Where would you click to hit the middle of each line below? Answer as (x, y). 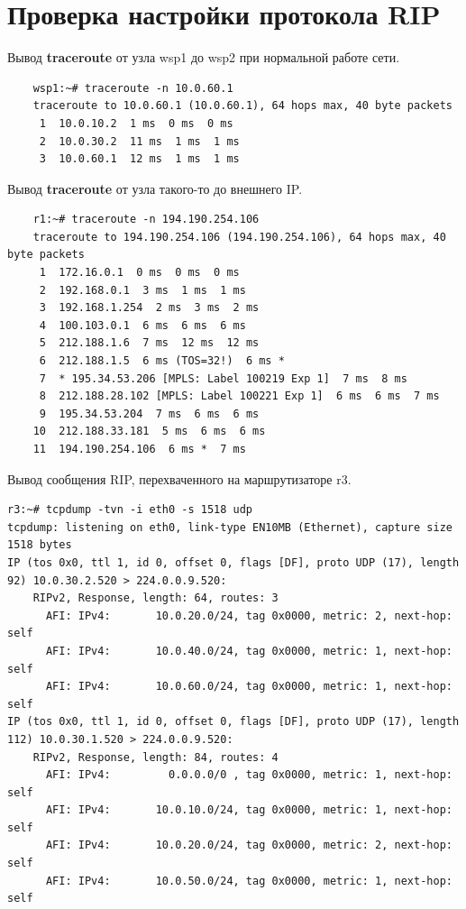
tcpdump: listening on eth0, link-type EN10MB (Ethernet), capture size (230, 527)
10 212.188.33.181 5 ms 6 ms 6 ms (149, 432)
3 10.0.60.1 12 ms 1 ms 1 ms (139, 159)
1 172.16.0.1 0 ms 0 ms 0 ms (139, 273)
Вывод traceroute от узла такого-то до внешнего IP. (155, 188)
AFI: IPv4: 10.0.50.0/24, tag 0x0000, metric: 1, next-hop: (249, 881)
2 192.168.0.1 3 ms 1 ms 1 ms (142, 290)
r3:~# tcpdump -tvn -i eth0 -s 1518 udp (130, 510)
